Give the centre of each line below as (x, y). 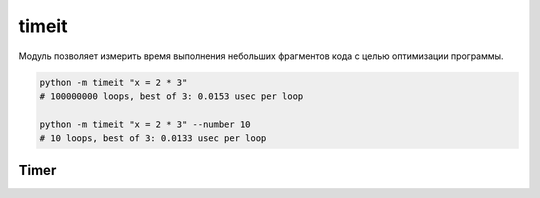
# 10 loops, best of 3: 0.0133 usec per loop (153, 138)
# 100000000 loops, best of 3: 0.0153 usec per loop (171, 96)
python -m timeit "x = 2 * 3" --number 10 (145, 124)
